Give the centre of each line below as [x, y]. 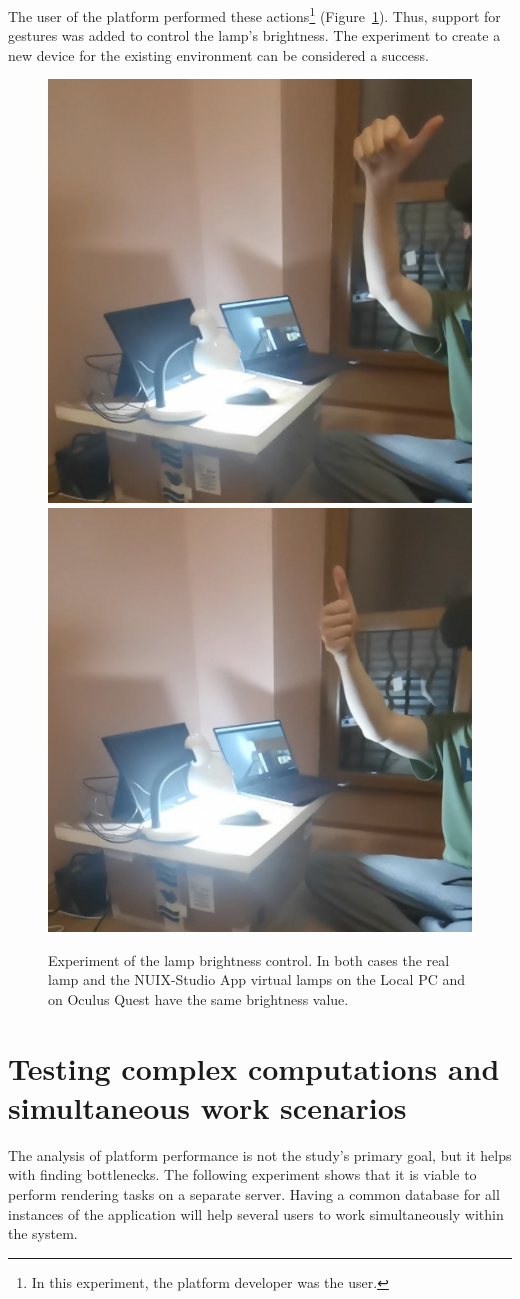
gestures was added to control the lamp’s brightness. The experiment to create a [254, 35]
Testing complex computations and [254, 1067]
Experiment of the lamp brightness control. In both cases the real [249, 959]
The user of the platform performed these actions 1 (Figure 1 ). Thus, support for [254, 14]
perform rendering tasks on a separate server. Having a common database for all [254, 1193]
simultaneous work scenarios [207, 1106]
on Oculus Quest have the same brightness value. [198, 998]
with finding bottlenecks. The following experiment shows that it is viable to [242, 1174]
